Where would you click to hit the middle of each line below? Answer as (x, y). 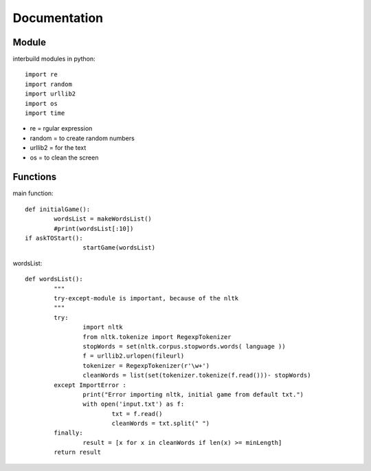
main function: (33, 193)
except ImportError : (90, 385)
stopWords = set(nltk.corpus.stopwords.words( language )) (184, 346)
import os (41, 103)
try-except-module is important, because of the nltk (146, 298)
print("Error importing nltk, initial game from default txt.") (193, 394)
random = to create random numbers (82, 138)
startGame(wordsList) (119, 248)
